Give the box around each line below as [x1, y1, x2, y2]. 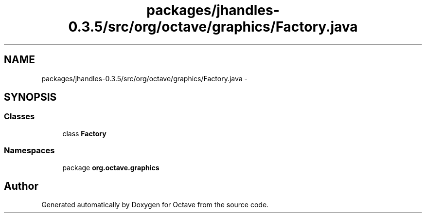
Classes [4, 111, 35, 122]
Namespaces [4, 145, 55, 156]
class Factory [62, 129, 106, 138]
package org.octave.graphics [62, 163, 160, 172]
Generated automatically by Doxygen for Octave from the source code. [41, 200, 269, 209]
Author [4, 180, 38, 192]
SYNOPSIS [4, 91, 57, 104]
